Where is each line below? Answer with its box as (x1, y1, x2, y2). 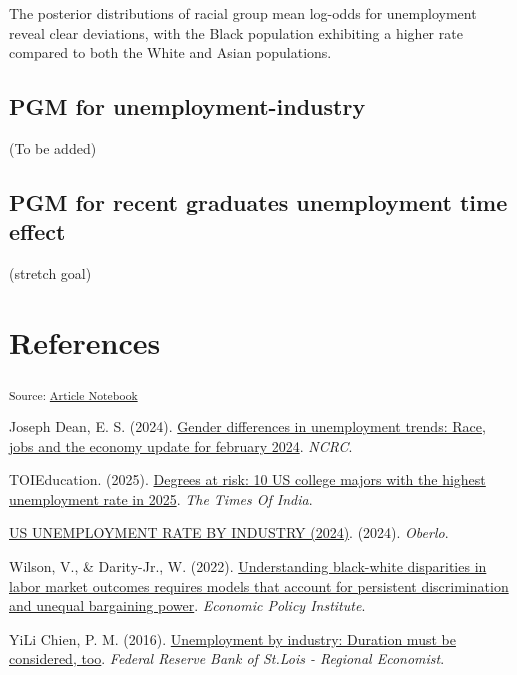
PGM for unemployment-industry (9, 91, 366, 122)
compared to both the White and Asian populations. (9, 42, 332, 63)
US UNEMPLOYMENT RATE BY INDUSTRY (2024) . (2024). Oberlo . (9, 522, 449, 543)
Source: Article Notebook (9, 386, 138, 403)
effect (9, 216, 66, 247)
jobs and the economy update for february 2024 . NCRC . (9, 435, 353, 456)
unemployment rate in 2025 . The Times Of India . (9, 488, 313, 509)
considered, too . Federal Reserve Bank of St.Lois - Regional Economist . (9, 648, 445, 669)
